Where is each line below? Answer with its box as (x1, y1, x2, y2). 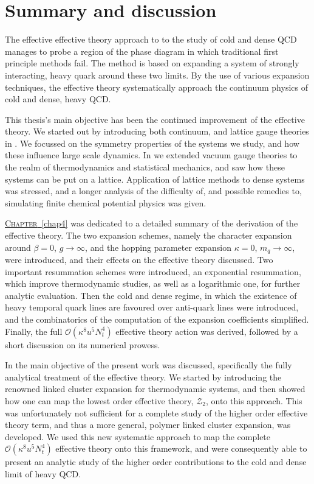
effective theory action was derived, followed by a (115, 324, 298, 337)
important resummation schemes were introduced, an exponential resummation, (5, 265, 301, 278)
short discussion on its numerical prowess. (5, 338, 160, 351)
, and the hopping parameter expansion (85, 240, 232, 253)
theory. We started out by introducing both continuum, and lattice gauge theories (5, 125, 309, 138)
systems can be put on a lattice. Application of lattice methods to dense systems (5, 172, 305, 185)
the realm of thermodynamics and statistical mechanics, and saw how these (5, 161, 285, 174)
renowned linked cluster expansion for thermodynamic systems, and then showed (5, 382, 305, 395)
